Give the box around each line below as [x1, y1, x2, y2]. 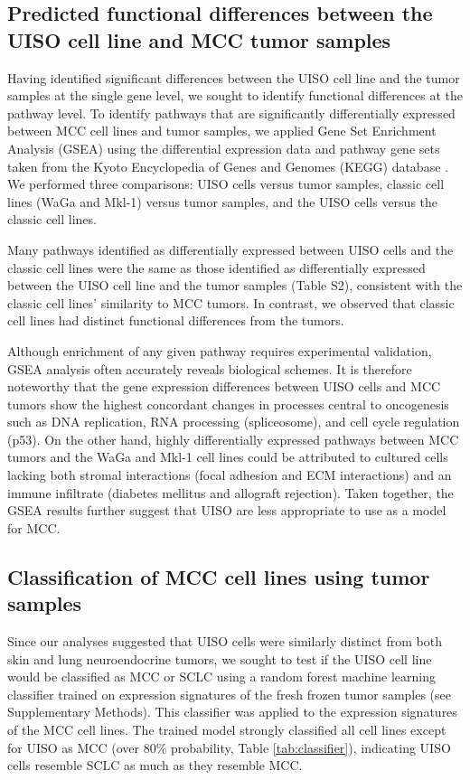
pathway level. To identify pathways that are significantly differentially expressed [7, 103, 456, 122]
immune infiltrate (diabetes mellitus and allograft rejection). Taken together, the [7, 483, 454, 502]
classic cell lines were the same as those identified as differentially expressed [7, 258, 426, 277]
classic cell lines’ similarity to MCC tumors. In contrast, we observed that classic [7, 293, 455, 312]
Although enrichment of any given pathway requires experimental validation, [7, 341, 432, 360]
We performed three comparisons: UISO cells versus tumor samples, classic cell [7, 174, 445, 193]
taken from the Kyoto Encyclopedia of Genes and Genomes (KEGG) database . [7, 156, 448, 175]
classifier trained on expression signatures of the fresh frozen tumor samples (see [7, 684, 452, 703]
